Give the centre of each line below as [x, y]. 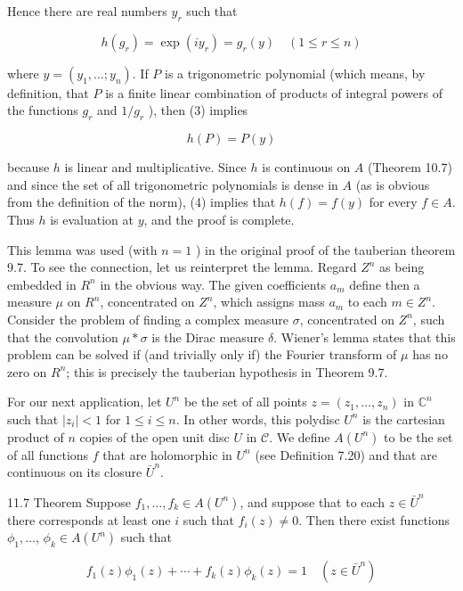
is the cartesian [404, 419]
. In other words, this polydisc [258, 419]
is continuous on [306, 167]
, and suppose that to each [313, 501]
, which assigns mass [269, 302]
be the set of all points [245, 402]
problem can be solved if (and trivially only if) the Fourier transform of [202, 354]
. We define [300, 436]
